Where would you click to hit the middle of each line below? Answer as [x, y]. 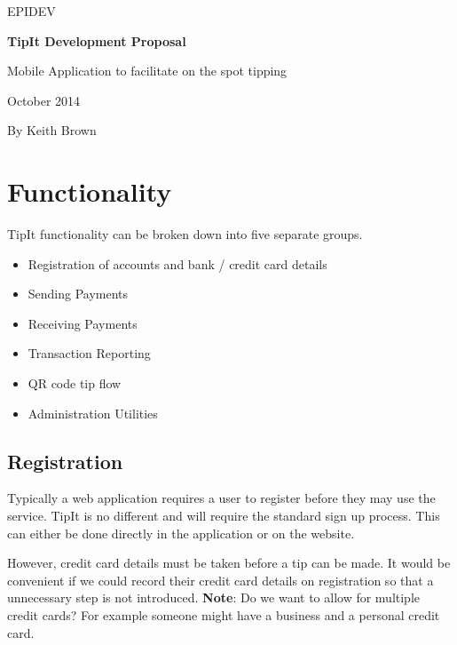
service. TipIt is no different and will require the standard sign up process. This [224, 516]
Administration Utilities [93, 413]
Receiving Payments [83, 323]
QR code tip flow [75, 383]
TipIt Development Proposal [97, 40]
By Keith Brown [52, 130]
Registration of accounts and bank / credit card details [177, 263]
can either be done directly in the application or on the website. [181, 533]
